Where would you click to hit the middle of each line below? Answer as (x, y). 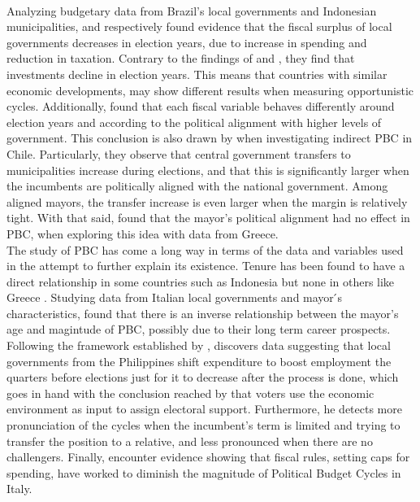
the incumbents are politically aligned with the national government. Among (197, 186)
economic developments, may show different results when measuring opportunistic (210, 90)
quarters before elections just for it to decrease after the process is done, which (203, 377)
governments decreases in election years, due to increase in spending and (187, 42)
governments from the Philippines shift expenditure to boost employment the (199, 361)
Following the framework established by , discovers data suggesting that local (199, 345)
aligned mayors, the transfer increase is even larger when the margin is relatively (207, 201)
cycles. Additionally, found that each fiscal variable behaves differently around (201, 106)
